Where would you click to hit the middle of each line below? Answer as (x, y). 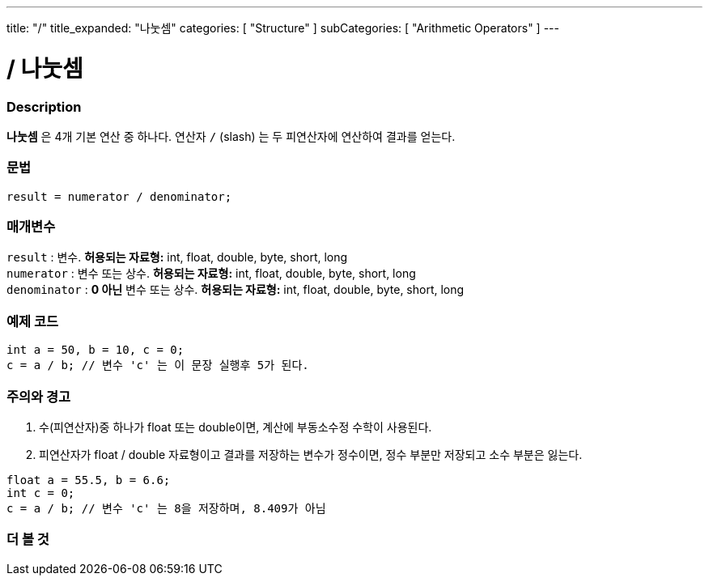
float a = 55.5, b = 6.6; (89, 480)
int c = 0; (41, 493)
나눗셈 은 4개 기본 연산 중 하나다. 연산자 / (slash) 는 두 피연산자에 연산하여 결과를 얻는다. (231, 136)
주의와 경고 (39, 396)
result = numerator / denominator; (119, 196)
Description (44, 106)
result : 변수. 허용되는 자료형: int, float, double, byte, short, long (177, 257)
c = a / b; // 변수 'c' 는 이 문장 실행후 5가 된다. (158, 365)
